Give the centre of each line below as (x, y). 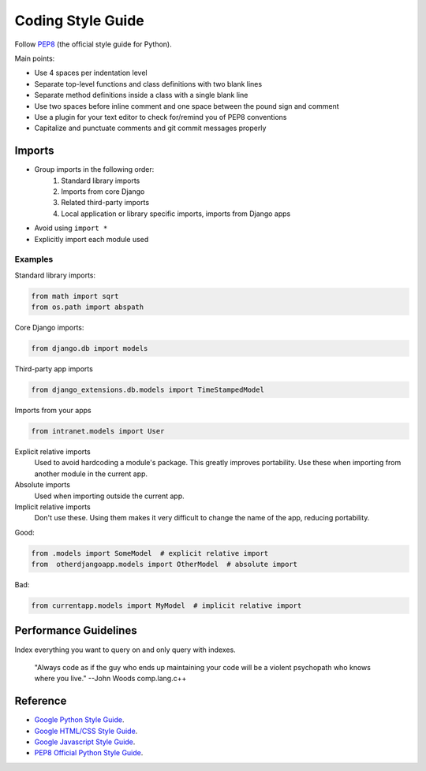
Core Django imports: (49, 328)
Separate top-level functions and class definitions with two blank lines (148, 84)
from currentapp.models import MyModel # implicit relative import (166, 606)
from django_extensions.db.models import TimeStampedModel (148, 389)
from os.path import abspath (88, 307)
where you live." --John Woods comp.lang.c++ (110, 679)
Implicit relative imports (52, 507)
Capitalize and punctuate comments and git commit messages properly (150, 128)
